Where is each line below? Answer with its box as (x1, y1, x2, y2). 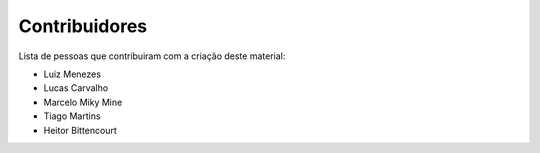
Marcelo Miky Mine (43, 96, 123, 108)
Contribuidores (18, 15, 148, 37)
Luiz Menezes (43, 68, 102, 80)
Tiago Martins (43, 110, 101, 122)
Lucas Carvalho (43, 82, 109, 94)
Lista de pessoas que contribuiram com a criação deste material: (18, 50, 286, 62)
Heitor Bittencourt (43, 124, 117, 136)
